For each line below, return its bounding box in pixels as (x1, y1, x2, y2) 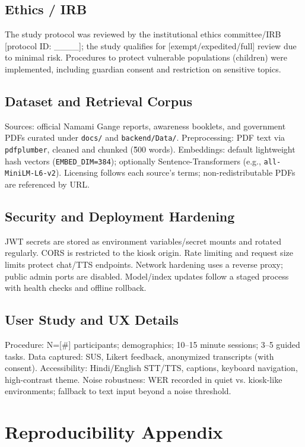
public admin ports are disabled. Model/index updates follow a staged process (5, 270, 289, 282)
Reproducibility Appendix (5, 420, 223, 444)
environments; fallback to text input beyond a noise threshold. (5, 385, 231, 397)
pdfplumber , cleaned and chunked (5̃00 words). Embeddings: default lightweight (5, 143, 296, 156)
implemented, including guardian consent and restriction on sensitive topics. (5, 62, 281, 75)
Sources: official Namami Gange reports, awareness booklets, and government (5, 119, 286, 132)
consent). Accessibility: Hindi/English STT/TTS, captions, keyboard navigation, (5, 362, 298, 374)
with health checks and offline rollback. (5, 281, 147, 294)
